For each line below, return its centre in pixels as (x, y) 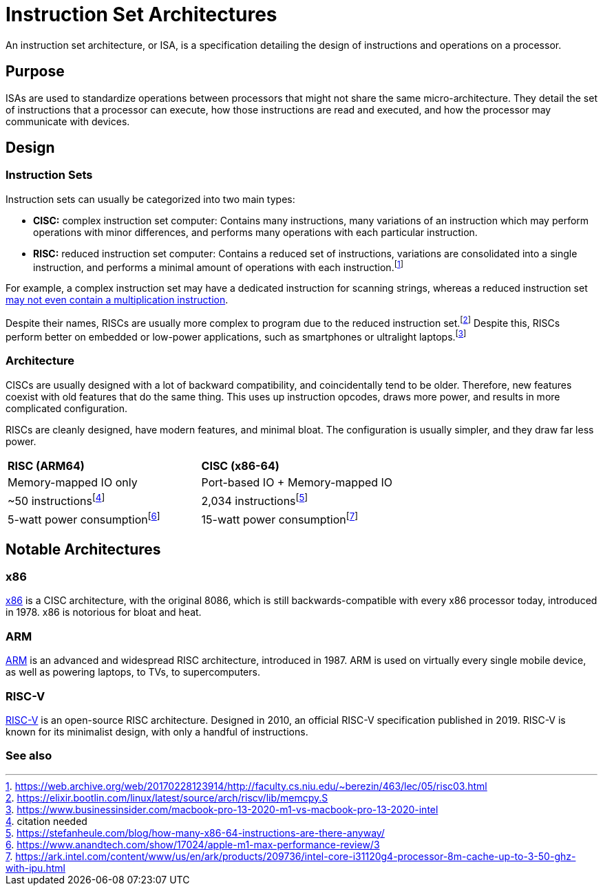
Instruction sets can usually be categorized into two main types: (150, 199)
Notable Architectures (83, 549)
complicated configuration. (67, 408)
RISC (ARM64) (46, 465)
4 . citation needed (46, 821)
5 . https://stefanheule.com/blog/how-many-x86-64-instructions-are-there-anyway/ (195, 833)
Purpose (35, 72)
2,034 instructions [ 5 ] (255, 500)
